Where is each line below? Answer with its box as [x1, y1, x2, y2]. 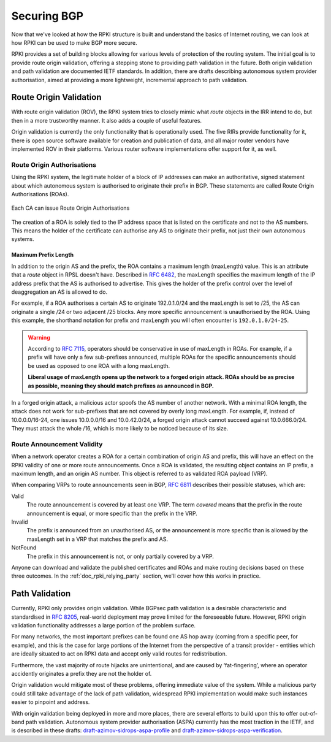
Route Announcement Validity [11, 440, 103, 448]
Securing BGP [11, 9, 84, 23]
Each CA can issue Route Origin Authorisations [11, 204, 130, 212]
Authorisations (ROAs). [11, 190, 69, 197]
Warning [28, 334, 50, 341]
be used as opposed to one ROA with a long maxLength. [28, 362, 170, 369]
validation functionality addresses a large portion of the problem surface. [11, 622, 196, 629]
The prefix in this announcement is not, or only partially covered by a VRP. [26, 553, 214, 560]
